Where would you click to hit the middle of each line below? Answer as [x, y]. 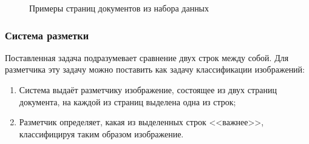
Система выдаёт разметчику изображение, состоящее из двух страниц [148, 90]
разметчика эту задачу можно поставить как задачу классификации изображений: [155, 69]
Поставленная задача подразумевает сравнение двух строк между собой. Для [147, 57]
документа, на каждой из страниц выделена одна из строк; [127, 101]
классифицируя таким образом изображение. [101, 133]
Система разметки [47, 35]
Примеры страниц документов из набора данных [119, 8]
